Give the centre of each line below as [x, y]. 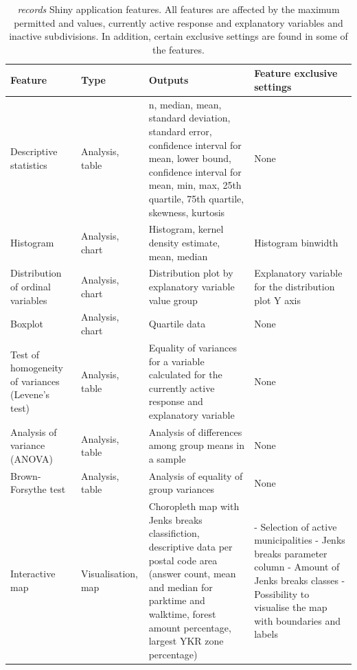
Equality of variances [193, 347]
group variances [182, 489]
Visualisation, [109, 574]
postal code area [183, 560]
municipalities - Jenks [300, 540]
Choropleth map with [194, 506]
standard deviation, [189, 118]
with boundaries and [297, 620]
